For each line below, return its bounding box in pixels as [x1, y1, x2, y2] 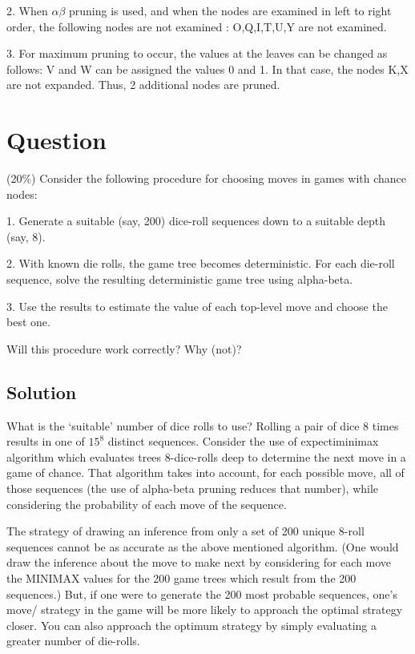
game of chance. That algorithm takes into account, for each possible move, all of [6, 464, 405, 481]
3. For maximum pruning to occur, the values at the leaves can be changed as [6, 45, 388, 62]
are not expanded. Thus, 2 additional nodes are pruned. [6, 76, 280, 93]
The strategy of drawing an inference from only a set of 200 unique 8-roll [6, 523, 365, 539]
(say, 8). [6, 228, 46, 244]
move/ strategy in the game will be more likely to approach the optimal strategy [6, 601, 403, 618]
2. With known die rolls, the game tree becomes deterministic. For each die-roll [6, 255, 395, 272]
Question [6, 123, 107, 156]
